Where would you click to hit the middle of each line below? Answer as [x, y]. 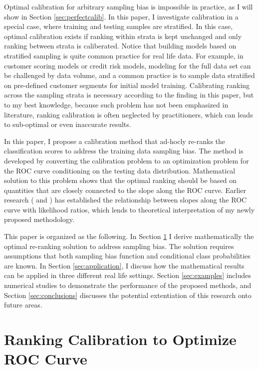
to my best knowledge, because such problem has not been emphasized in [116, 104]
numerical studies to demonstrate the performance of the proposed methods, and [128, 285]
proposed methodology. [39, 219]
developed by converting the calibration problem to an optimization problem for [127, 160]
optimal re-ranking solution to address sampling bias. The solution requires [119, 246]
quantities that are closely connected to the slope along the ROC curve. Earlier [125, 190]
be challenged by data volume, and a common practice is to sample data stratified [129, 75]
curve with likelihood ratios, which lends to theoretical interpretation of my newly [129, 209]
